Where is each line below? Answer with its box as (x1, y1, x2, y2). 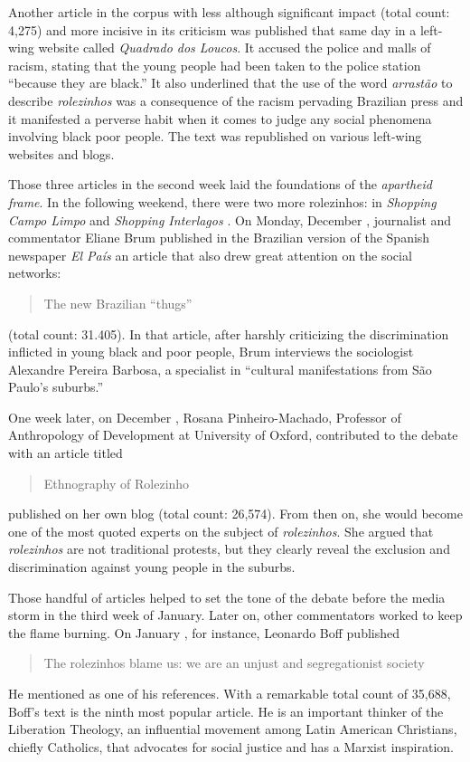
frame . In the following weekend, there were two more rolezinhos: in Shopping (8, 192, 437, 211)
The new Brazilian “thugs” (43, 293, 193, 312)
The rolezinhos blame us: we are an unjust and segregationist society (43, 653, 425, 672)
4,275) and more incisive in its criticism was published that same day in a (8, 20, 417, 39)
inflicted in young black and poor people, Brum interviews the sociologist (8, 342, 414, 361)
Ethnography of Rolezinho (43, 473, 190, 492)
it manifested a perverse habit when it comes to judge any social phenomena (8, 109, 432, 128)
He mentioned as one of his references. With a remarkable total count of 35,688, (8, 684, 451, 702)
